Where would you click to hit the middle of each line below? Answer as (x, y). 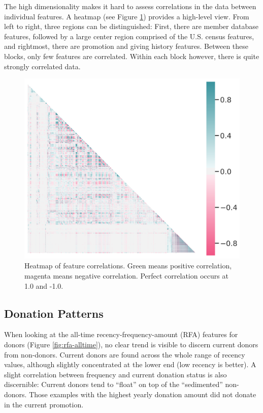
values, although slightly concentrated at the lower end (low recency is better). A (130, 364)
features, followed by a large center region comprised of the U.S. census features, (129, 36)
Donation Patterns (54, 313)
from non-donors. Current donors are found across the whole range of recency (125, 354)
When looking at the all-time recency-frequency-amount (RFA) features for (121, 334)
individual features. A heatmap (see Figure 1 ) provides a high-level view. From (127, 16)
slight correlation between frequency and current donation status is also (116, 374)
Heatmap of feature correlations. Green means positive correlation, (128, 266)
